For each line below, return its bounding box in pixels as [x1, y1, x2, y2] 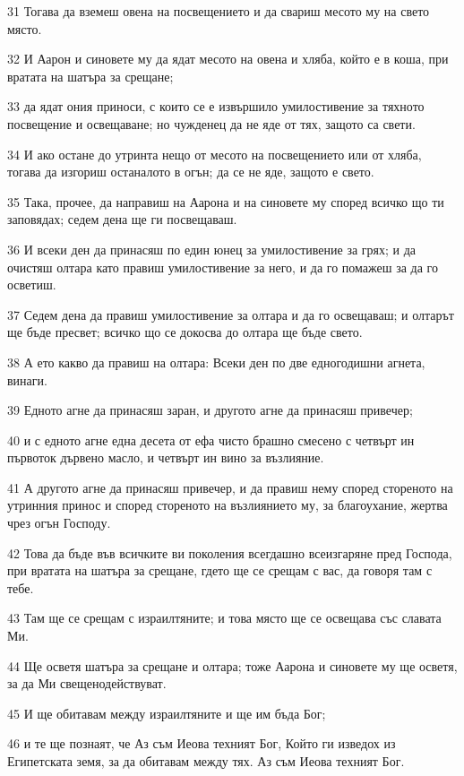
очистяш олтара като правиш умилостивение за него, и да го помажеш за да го [7, 257, 439, 276]
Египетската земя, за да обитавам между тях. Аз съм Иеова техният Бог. [7, 752, 405, 770]
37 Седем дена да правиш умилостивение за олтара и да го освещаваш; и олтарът [7, 305, 454, 323]
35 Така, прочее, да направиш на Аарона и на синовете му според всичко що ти [7, 192, 444, 211]
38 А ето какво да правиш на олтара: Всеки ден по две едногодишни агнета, [7, 352, 425, 371]
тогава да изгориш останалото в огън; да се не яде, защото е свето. [7, 162, 374, 181]
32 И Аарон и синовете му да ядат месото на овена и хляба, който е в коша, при [7, 49, 449, 68]
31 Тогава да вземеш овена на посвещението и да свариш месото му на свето [7, 2, 430, 20]
